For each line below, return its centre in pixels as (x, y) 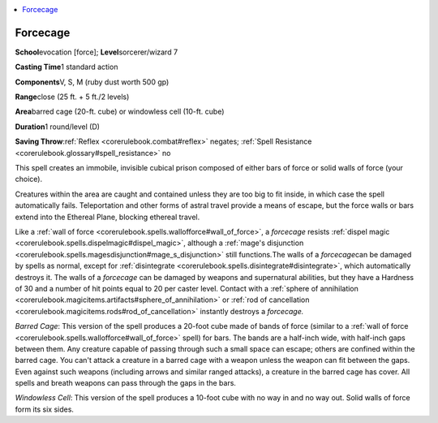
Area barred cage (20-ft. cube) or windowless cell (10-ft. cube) (120, 112)
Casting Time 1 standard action (67, 67)
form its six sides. (45, 409)
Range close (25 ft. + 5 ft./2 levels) (72, 97)
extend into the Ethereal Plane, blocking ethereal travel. (107, 217)
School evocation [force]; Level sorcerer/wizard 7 (97, 52)
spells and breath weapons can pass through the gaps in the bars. (126, 383)
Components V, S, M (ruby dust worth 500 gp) (92, 82)
